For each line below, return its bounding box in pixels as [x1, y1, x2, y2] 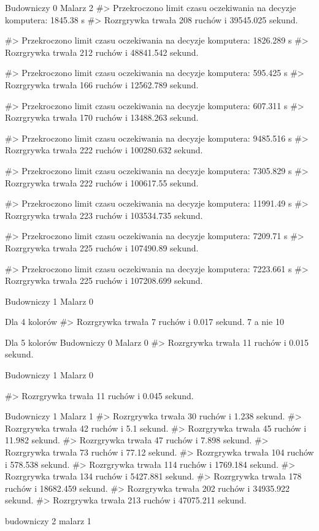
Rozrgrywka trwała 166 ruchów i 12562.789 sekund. [5, 78, 199, 91]
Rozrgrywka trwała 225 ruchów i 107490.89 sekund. [5, 241, 199, 254]
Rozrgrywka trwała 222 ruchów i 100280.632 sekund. [5, 143, 203, 156]
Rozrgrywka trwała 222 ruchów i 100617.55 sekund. [5, 176, 199, 189]
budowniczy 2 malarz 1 [5, 514, 91, 527]
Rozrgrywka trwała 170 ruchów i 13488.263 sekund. [5, 111, 199, 124]
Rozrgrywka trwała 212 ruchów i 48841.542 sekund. [5, 45, 199, 58]
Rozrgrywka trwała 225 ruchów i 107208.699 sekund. [5, 274, 203, 287]
